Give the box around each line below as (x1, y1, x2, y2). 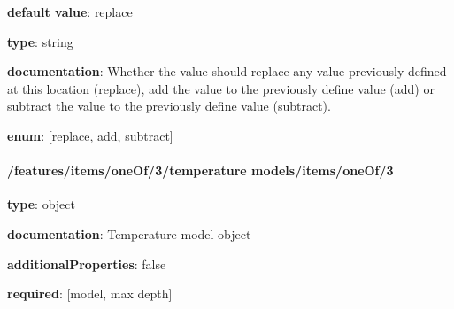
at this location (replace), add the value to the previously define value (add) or (7, 79, 435, 97)
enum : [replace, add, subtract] (7, 126, 173, 144)
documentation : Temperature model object (7, 224, 251, 243)
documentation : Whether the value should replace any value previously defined (7, 62, 447, 81)
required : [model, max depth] (7, 284, 173, 303)
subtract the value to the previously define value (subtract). (7, 97, 331, 115)
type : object (7, 195, 75, 213)
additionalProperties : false (7, 254, 166, 273)
